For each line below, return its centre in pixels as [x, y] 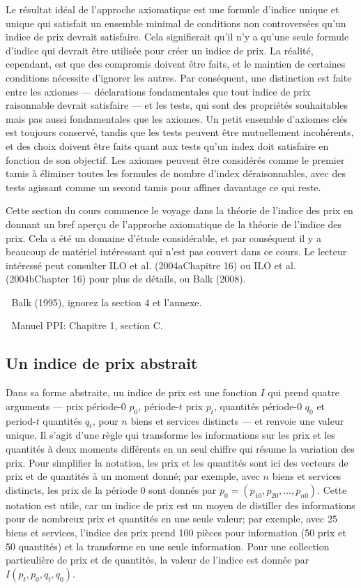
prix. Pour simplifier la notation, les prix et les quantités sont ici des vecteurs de [177, 462]
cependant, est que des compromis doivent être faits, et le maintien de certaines [176, 64]
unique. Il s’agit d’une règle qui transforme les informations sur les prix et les [170, 435]
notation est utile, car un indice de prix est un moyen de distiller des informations [180, 505]
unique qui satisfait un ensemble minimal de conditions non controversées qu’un [176, 23]
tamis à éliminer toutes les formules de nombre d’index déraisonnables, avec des [176, 173]
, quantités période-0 [258, 406]
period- [21, 420]
